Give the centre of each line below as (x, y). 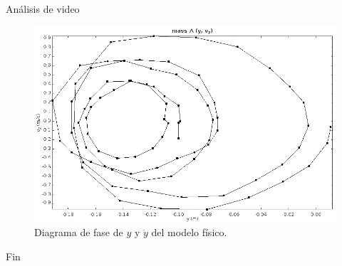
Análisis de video (43, 9)
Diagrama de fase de (79, 232)
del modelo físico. (189, 232)
